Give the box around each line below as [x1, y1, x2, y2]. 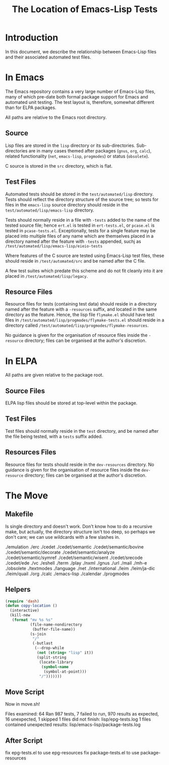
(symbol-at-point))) [43, 669, 87, 674]
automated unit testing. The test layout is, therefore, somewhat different [5, 99, 155, 105]
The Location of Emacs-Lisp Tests [12, 4, 158, 15]
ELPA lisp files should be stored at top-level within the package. [5, 400, 138, 406]
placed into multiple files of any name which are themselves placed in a [5, 233, 154, 239]
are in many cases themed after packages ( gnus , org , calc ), [28, 147, 152, 154]
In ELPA [5, 355, 38, 367]
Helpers [5, 585, 31, 594]
